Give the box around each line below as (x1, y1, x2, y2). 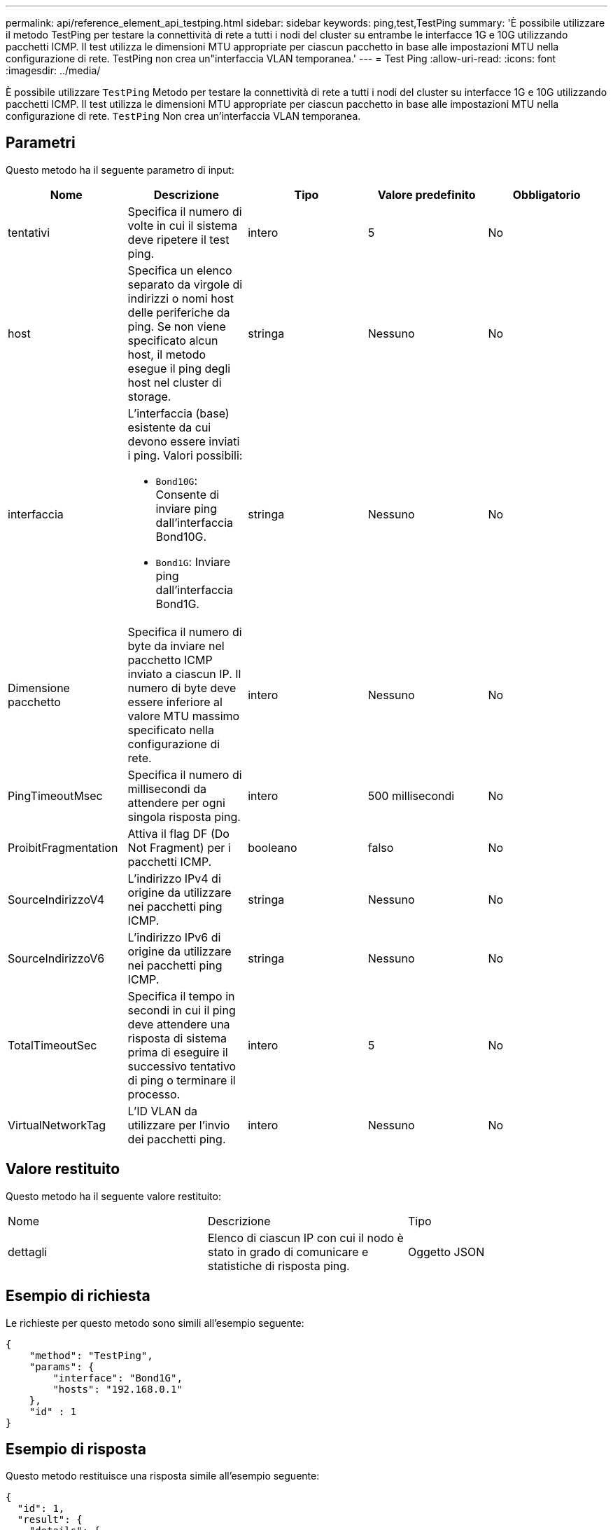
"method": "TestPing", (29, 1349, 153, 1361)
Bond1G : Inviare (155, 554, 231, 569)
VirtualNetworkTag (8, 1117, 106, 1132)
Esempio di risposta (6, 1440, 146, 1458)
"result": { (17, 1514, 83, 1526)
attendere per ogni (127, 795, 225, 810)
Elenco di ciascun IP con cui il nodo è (207, 1230, 404, 1245)
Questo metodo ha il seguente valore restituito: (6, 1190, 221, 1202)
